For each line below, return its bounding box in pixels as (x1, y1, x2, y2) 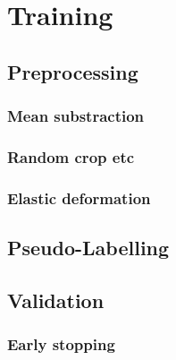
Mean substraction (7, 105, 145, 127)
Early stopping (7, 333, 115, 356)
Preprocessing (7, 57, 138, 85)
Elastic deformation (7, 186, 151, 209)
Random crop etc (7, 145, 135, 167)
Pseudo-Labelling (7, 234, 170, 261)
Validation (7, 286, 105, 313)
